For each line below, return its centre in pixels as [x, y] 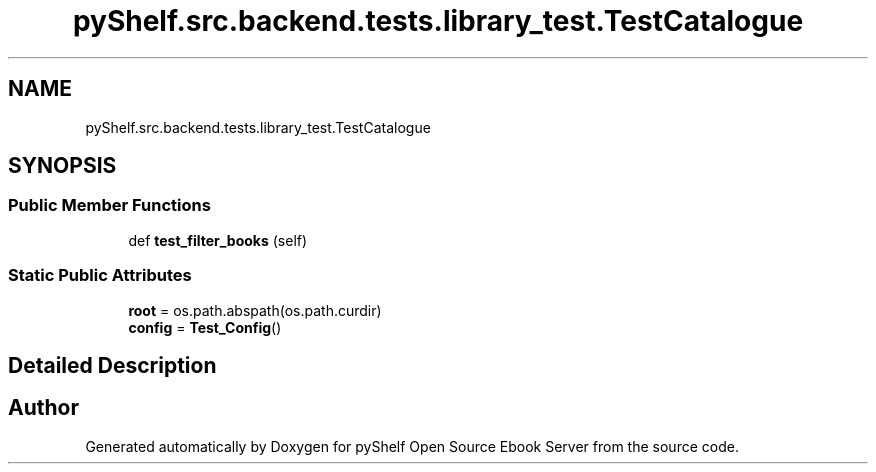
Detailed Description [112, 365]
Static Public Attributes [100, 275]
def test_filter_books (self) [218, 240]
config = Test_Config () [205, 327]
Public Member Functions [109, 205]
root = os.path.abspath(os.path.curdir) [255, 310]
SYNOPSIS [62, 166]
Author [43, 408]
